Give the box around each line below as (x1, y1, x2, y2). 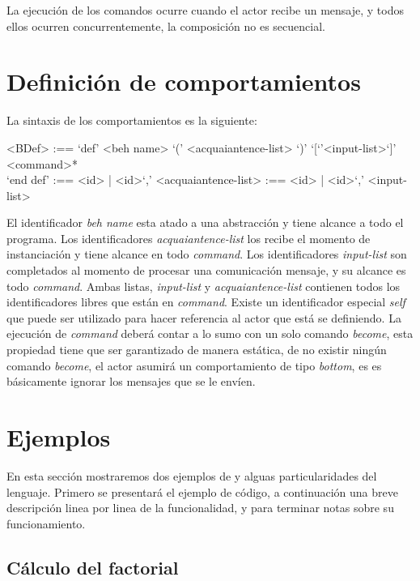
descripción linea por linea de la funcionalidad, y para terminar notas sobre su (6, 499, 394, 516)
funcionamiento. (6, 515, 86, 532)
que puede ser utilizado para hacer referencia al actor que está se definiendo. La (6, 309, 401, 326)
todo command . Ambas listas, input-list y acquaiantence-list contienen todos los (6, 277, 401, 294)
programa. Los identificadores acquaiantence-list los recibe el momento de (6, 229, 371, 246)
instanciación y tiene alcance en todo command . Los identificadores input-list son (6, 246, 407, 263)
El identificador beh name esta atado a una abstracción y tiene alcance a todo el (6, 214, 404, 231)
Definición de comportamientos (6, 65, 361, 98)
